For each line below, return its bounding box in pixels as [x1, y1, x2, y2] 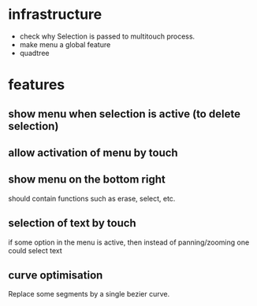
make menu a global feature [19, 39, 111, 49]
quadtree [19, 48, 50, 57]
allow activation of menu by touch [8, 146, 179, 159]
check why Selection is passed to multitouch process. [19, 31, 196, 41]
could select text [8, 245, 62, 255]
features [8, 76, 65, 94]
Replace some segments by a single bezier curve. [8, 289, 170, 299]
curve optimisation [8, 268, 103, 282]
